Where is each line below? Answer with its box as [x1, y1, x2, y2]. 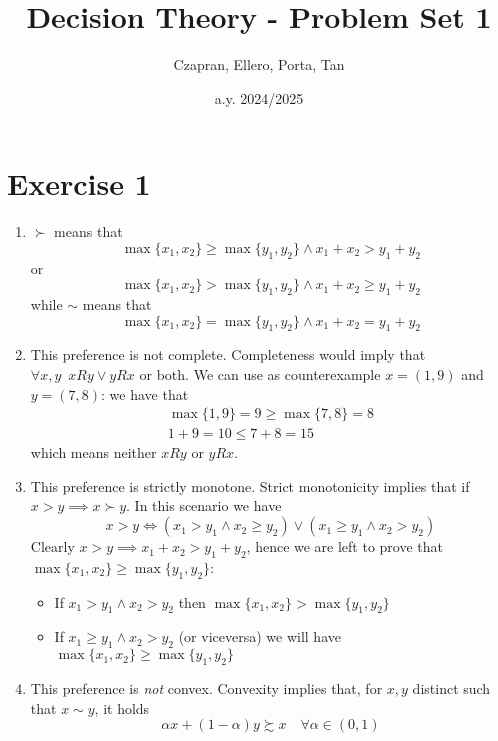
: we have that [101, 383, 189, 404]
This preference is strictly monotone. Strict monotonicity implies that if [30, 475, 470, 496]
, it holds [94, 697, 150, 718]
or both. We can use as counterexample [139, 364, 381, 385]
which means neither [30, 442, 157, 463]
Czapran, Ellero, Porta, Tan [173, 54, 345, 75]
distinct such [412, 678, 491, 699]
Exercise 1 [7, 163, 151, 204]
